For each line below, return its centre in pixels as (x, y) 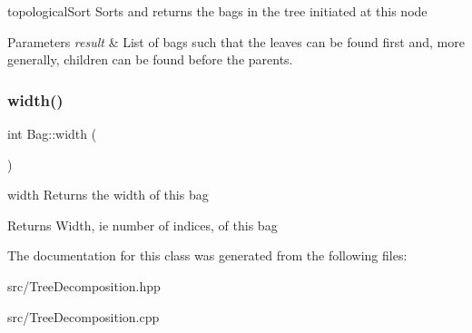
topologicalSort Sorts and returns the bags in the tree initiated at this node (217, 11)
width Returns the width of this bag (108, 195)
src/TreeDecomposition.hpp (84, 285)
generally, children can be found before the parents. (150, 59)
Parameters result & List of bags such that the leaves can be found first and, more (236, 41)
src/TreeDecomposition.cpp (84, 316)
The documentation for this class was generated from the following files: (207, 255)
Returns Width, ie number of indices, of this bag (143, 225)
